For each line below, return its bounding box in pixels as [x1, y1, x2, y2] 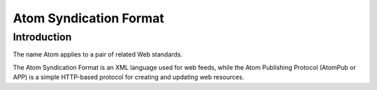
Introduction [13, 31, 72, 43]
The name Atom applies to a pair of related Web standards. [13, 50, 183, 59]
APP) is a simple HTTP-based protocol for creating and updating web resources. [13, 73, 244, 82]
